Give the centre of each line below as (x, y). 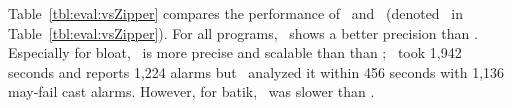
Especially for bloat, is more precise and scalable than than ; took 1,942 (235, 52)
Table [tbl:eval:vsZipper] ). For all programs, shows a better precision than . (243, 32)
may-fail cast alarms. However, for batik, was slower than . (191, 91)
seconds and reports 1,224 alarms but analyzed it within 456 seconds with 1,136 (256, 71)
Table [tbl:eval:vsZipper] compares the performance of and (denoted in (235, 13)
